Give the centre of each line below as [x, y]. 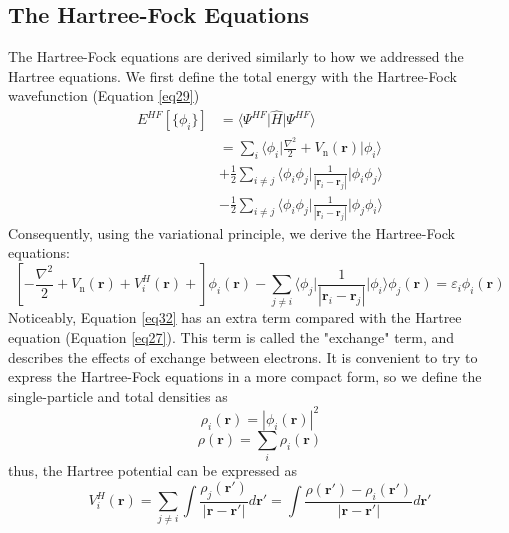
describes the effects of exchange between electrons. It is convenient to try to [243, 356]
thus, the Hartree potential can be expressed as [152, 470]
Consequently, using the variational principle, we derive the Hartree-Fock [232, 232]
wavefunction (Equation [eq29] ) [104, 95]
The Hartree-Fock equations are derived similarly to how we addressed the [236, 56]
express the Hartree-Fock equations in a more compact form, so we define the [245, 376]
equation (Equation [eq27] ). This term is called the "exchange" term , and [231, 336]
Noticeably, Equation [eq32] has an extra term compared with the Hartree [235, 317]
